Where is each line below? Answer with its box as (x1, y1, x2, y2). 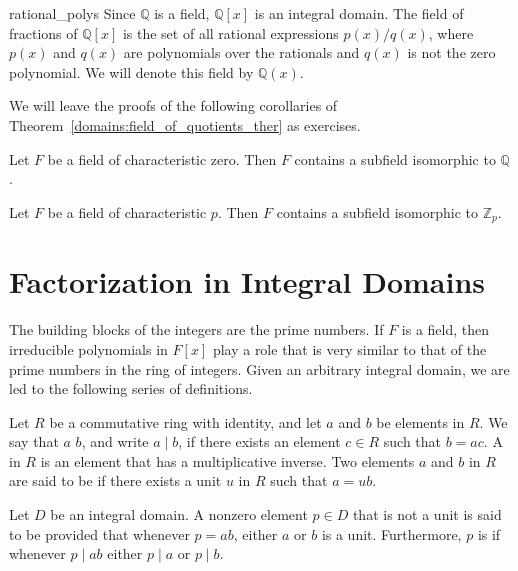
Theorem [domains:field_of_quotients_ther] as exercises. (9, 114, 361, 135)
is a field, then (401, 319, 490, 340)
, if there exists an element (178, 431, 341, 452)
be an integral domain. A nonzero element (50, 504, 308, 525)
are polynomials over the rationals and (123, 42, 360, 63)
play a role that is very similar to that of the (212, 338, 487, 359)
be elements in (376, 411, 465, 432)
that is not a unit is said (352, 504, 502, 525)
